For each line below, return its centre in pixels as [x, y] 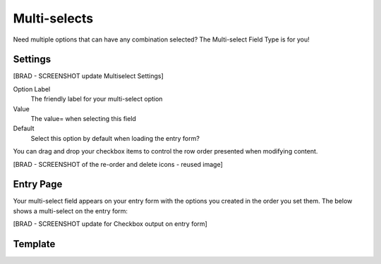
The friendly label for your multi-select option [97, 99]
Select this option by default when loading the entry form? [115, 138]
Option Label [32, 89]
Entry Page [38, 184]
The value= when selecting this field [84, 119]
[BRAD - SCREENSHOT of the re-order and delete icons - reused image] [118, 164]
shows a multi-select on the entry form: [71, 210]
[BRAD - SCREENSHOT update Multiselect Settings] [88, 76]
